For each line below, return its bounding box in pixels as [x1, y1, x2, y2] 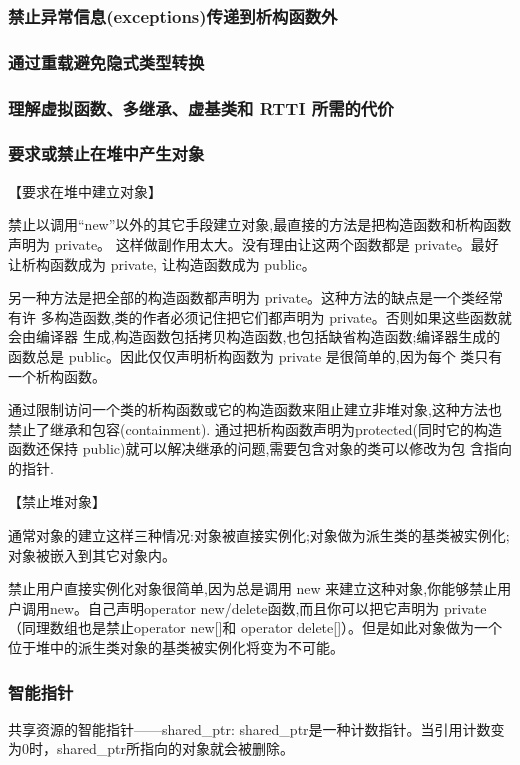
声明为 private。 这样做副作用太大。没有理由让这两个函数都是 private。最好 [8, 233, 499, 254]
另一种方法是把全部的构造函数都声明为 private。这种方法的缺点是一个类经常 [8, 287, 504, 308]
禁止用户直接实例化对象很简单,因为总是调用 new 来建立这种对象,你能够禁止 [8, 578, 498, 599]
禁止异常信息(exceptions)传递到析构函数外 [8, 3, 338, 28]
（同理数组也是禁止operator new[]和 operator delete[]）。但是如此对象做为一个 [8, 617, 503, 638]
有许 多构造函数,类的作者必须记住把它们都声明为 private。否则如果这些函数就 [8, 306, 512, 327]
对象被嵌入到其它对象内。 [8, 544, 176, 565]
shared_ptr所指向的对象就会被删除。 [56, 738, 295, 759]
